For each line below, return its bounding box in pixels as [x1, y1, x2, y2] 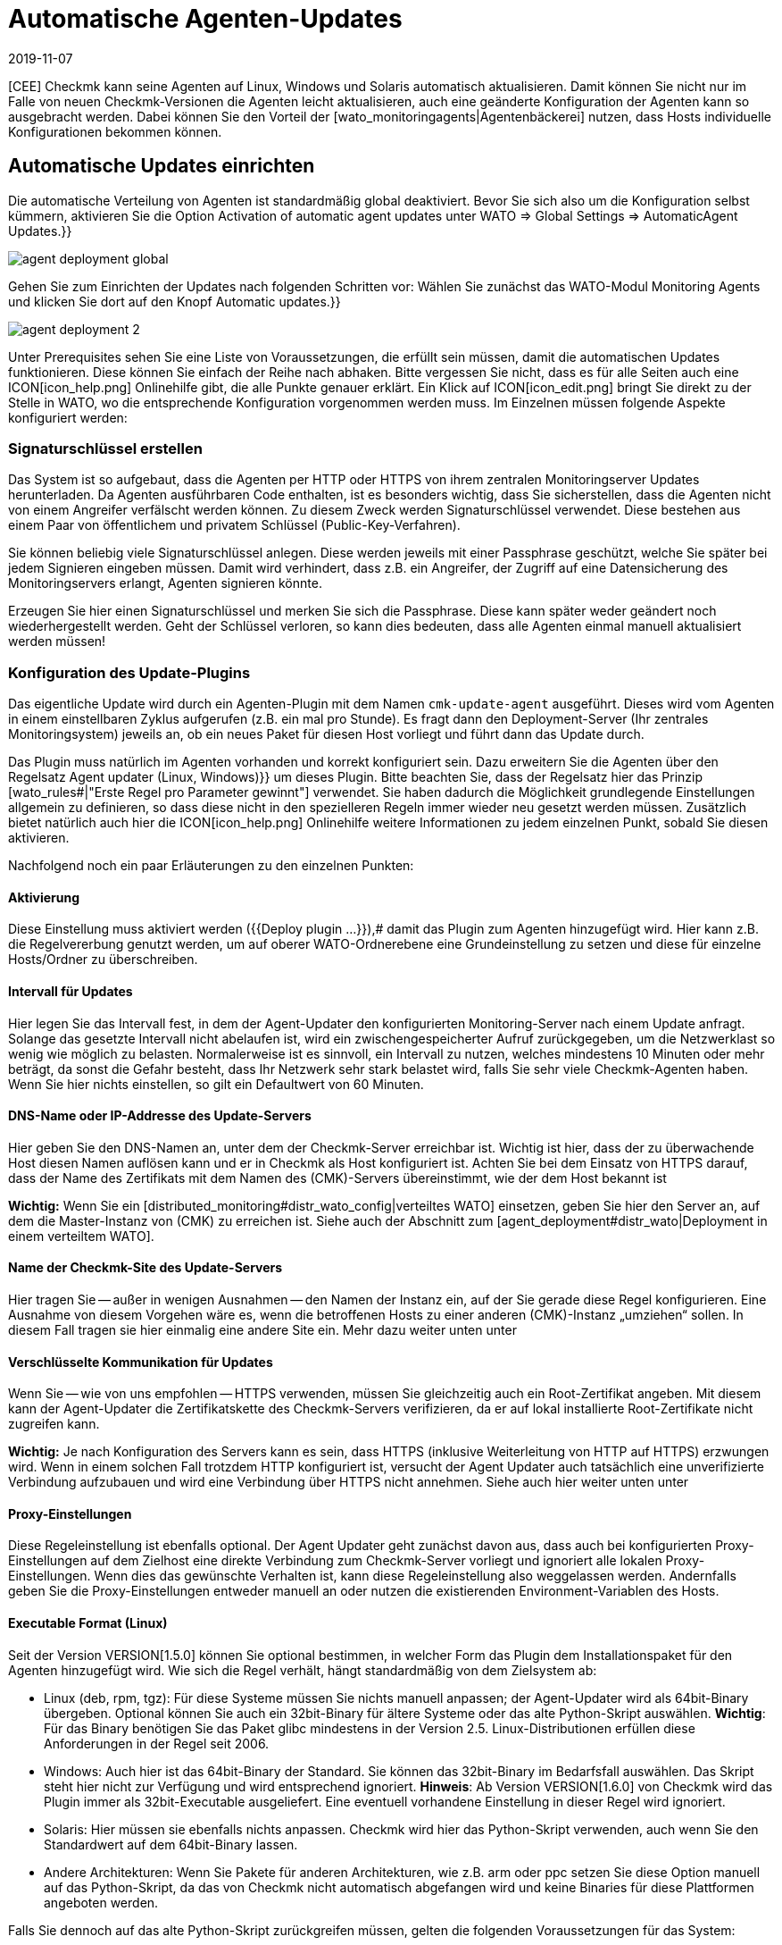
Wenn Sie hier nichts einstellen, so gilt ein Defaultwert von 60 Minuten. [8, 1076, 424, 1092]
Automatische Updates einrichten [8, 155, 315, 178]
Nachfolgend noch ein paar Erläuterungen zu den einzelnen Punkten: [8, 858, 414, 874]
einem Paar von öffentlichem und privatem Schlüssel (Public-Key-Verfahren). [8, 517, 461, 533]
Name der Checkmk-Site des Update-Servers [8, 1260, 283, 1276]
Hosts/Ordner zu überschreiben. [8, 952, 198, 968]
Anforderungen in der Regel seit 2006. [44, 1735, 270, 1751]
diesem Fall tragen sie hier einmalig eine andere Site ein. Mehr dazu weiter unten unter [8, 1321, 517, 1337]
